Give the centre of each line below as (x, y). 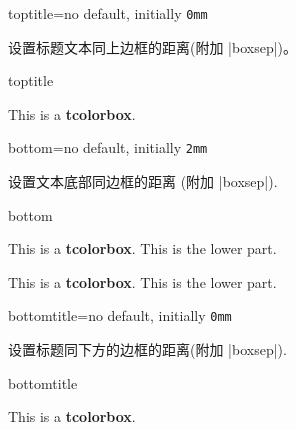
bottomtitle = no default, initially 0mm (120, 315)
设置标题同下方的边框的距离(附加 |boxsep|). (147, 349)
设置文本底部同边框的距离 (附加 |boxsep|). (143, 181)
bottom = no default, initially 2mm (108, 147)
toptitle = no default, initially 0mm (108, 13)
